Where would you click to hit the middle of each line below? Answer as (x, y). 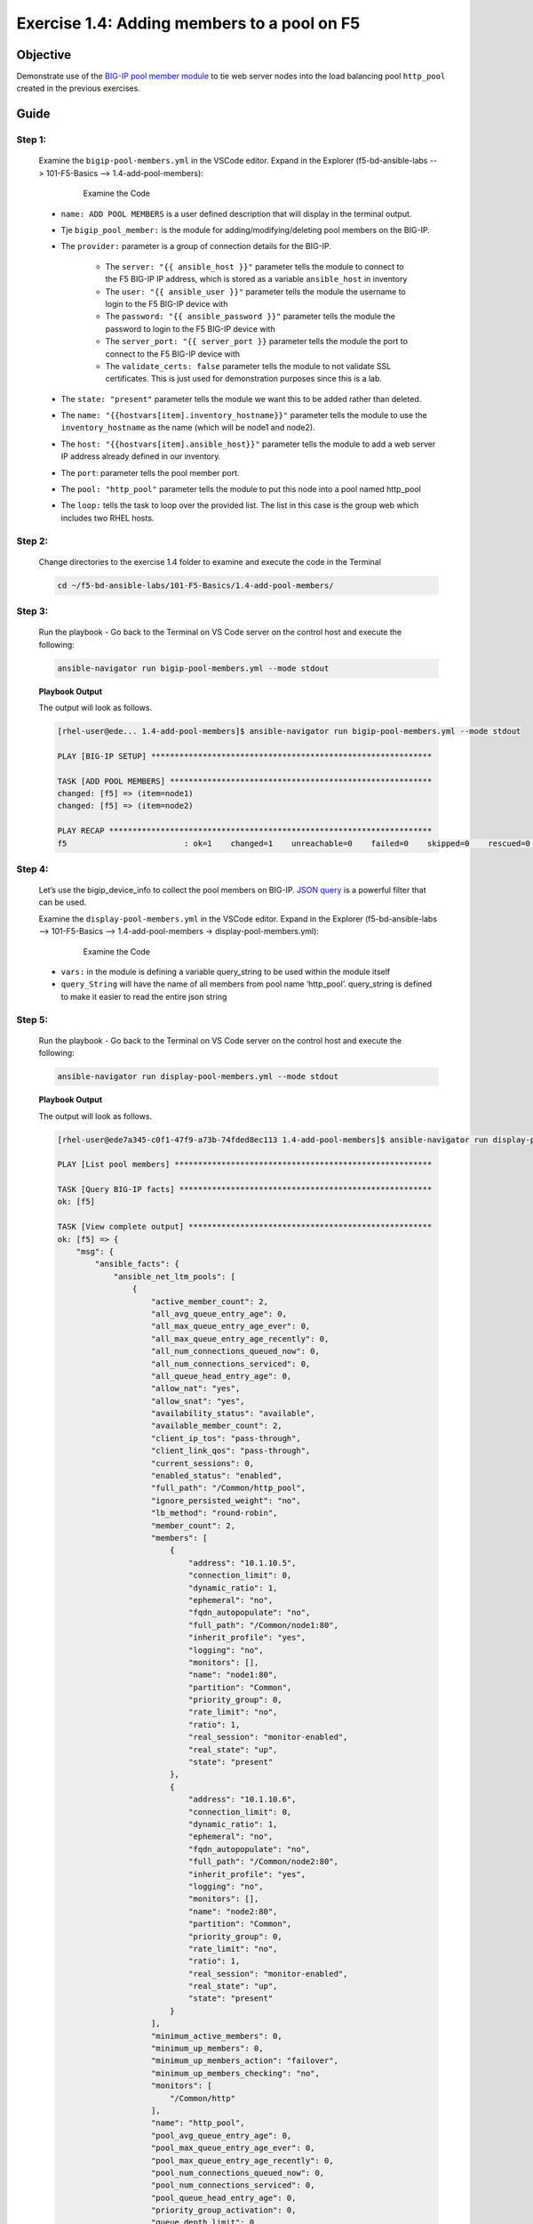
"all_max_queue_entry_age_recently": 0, (240, 1338)
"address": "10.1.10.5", (242, 1563)
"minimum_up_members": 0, (207, 2049)
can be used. (63, 902)
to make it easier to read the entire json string (144, 996)
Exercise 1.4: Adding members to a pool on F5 (188, 23)
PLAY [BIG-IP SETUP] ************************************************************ (245, 756)
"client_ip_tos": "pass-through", (226, 1438)
